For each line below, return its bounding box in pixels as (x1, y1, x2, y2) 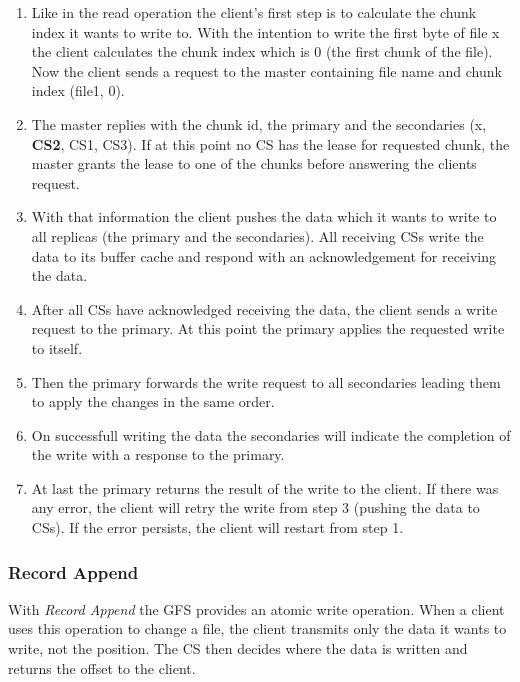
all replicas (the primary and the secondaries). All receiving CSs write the (31, 225, 484, 246)
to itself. (31, 337, 83, 358)
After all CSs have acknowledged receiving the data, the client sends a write (31, 298, 498, 319)
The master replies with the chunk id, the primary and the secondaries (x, (31, 113, 487, 134)
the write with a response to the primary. (31, 444, 285, 465)
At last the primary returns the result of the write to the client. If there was (31, 477, 499, 498)
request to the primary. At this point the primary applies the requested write (31, 318, 505, 339)
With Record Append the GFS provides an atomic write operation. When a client (8, 598, 505, 619)
